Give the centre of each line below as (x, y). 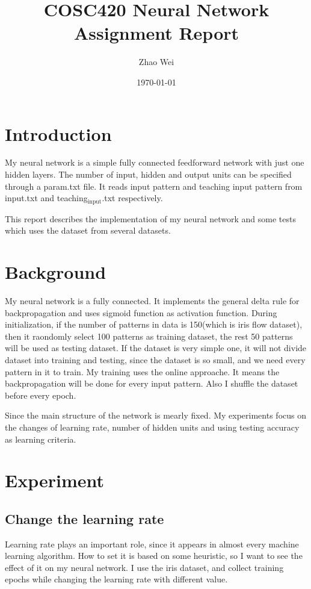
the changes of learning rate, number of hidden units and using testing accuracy (152, 427)
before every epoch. (41, 395)
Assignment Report (156, 33)
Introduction (58, 133)
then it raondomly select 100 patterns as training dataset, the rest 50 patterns (149, 336)
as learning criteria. (41, 439)
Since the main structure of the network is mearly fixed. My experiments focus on (155, 415)
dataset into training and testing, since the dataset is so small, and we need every (155, 359)
